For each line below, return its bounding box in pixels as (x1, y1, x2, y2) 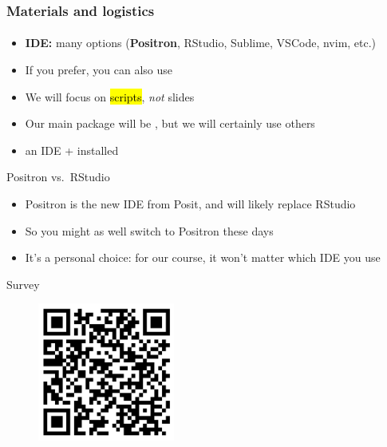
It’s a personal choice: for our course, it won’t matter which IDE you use (25, 249, 381, 266)
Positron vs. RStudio (6, 168, 110, 185)
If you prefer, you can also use (25, 61, 172, 78)
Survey (6, 275, 40, 292)
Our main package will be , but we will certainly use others (25, 115, 315, 132)
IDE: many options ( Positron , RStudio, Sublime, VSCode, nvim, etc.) (25, 34, 377, 51)
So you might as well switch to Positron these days (25, 222, 274, 239)
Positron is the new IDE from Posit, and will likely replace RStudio (25, 196, 356, 212)
